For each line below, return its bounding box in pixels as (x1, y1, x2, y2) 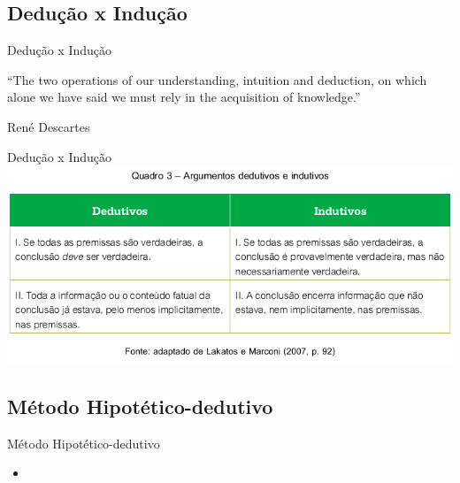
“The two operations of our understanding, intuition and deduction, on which (7, 70, 427, 88)
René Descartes (7, 117, 90, 135)
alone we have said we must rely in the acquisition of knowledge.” (7, 88, 361, 106)
